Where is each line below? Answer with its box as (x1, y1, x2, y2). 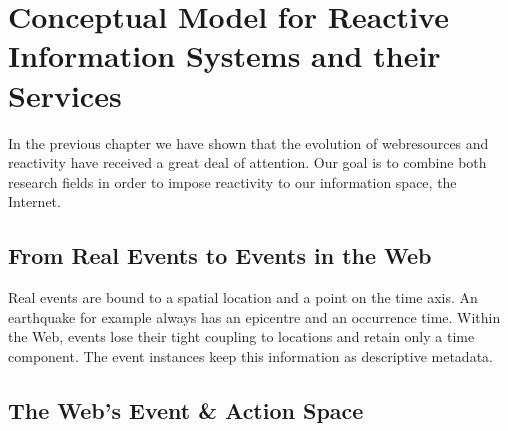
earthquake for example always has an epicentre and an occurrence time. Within (8, 306, 501, 327)
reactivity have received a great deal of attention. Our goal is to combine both (8, 152, 487, 173)
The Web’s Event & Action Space (8, 394, 364, 425)
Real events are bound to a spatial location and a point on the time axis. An (8, 287, 478, 308)
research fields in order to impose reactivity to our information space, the (8, 171, 457, 192)
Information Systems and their (8, 35, 441, 76)
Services (8, 74, 122, 115)
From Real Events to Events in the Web (8, 240, 432, 271)
